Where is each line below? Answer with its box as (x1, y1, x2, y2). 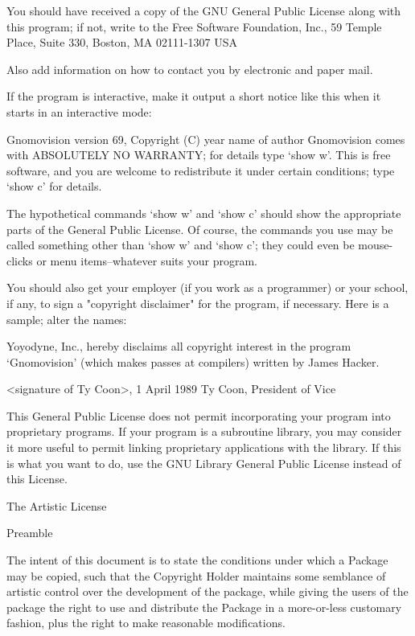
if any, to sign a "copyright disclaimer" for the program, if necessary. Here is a (6, 294, 389, 311)
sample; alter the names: (6, 310, 127, 327)
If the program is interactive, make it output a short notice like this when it (6, 88, 381, 105)
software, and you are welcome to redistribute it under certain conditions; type (6, 162, 395, 178)
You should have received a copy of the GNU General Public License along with (6, 2, 401, 18)
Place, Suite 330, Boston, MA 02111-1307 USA (6, 34, 238, 51)
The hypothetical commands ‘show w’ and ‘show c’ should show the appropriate (6, 204, 401, 221)
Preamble (6, 524, 53, 541)
